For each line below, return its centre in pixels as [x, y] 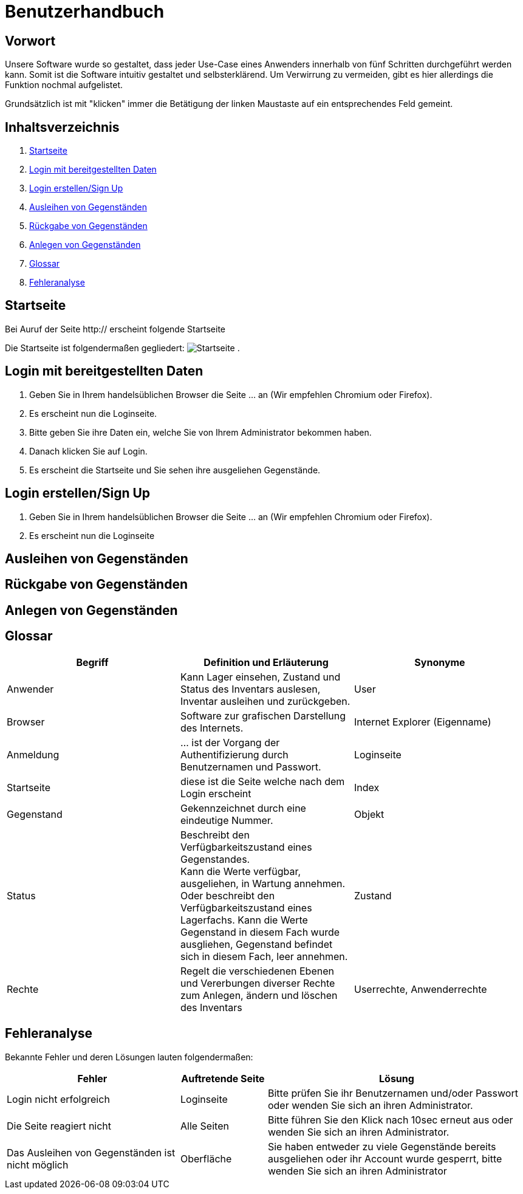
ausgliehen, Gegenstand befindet [256, 944]
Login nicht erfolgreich [58, 1099]
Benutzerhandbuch [85, 12]
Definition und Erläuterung [266, 662]
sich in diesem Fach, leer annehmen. [264, 956]
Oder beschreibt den [227, 895]
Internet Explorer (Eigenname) [422, 722]
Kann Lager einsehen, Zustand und [260, 677]
